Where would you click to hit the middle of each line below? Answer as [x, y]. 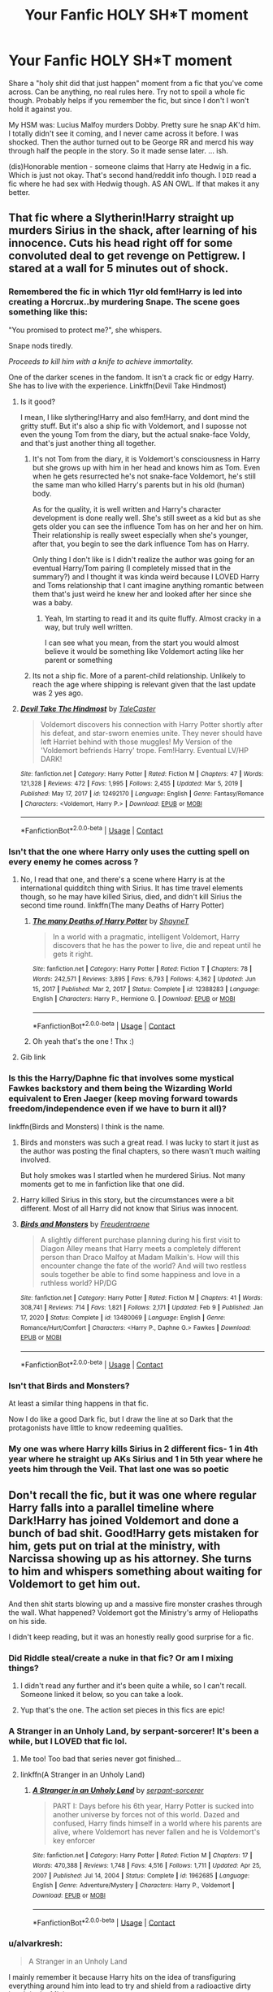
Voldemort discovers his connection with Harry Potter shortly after [152, 724]
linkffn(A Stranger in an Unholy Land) [82, 1775]
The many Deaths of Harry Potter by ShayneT [110, 921]
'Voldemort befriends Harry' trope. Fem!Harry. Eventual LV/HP [145, 750]
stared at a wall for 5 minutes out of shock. [119, 268]
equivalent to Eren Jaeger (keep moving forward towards [123, 1098]
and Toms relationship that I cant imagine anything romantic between [148, 585]
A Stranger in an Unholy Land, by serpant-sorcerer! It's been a [134, 1730]
